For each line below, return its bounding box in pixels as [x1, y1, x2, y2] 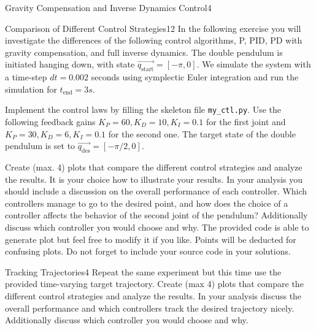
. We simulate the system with [196, 58, 311, 71]
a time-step [5, 71, 47, 83]
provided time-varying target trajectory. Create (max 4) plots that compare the [5, 277, 304, 290]
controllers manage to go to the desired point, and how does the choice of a [5, 196, 288, 209]
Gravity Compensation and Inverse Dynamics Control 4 [5, 1, 212, 13]
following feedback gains [5, 115, 96, 128]
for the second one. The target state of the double [108, 127, 296, 140]
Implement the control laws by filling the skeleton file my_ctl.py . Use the [5, 103, 282, 116]
